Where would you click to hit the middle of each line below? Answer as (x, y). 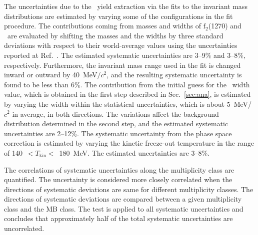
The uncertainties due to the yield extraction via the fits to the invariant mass (126, 6)
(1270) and (225, 26)
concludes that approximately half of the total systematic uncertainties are (118, 218)
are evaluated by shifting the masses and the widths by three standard (115, 35)
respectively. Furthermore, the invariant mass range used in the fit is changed (122, 65)
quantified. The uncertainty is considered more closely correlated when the (118, 179)
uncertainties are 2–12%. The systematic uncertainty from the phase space (118, 133)
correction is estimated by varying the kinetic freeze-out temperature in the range (129, 143)
